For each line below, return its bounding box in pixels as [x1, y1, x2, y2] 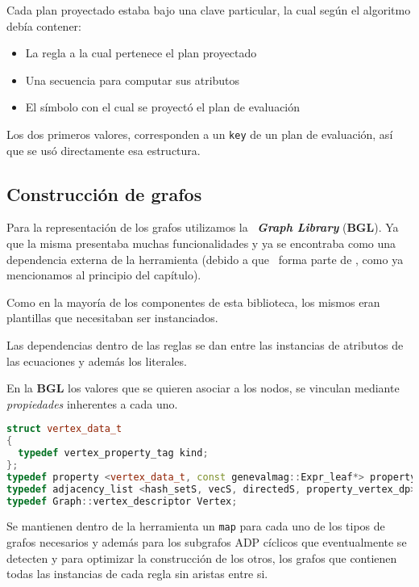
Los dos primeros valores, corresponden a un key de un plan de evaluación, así [6, 125, 393, 142]
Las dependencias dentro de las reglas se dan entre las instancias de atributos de [6, 336, 404, 353]
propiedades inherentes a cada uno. [6, 395, 178, 412]
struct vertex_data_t [6, 423, 122, 435]
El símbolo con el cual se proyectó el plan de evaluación [25, 99, 301, 115]
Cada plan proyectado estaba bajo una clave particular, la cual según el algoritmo [6, 2, 411, 18]
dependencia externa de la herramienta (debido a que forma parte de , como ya [6, 250, 404, 267]
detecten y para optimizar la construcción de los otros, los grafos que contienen [6, 549, 397, 566]
